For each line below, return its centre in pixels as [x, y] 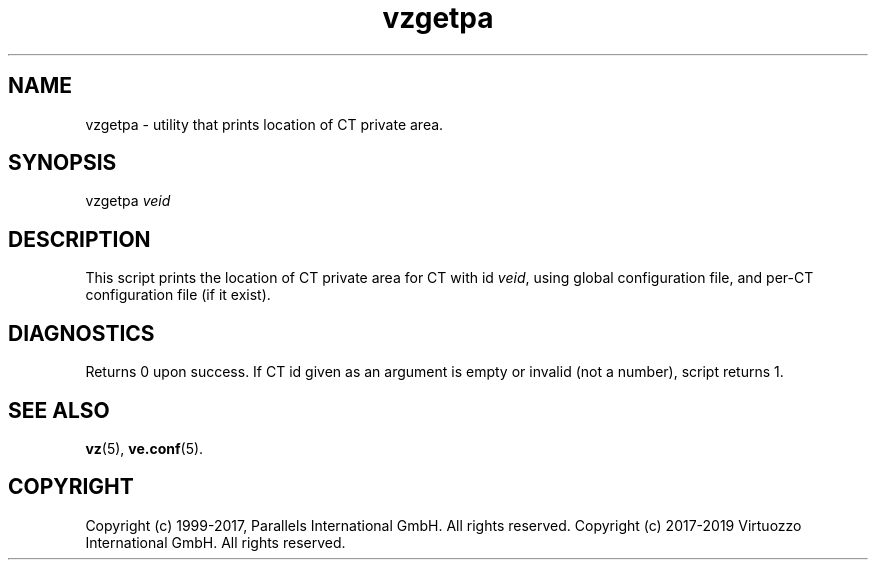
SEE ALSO [59, 410]
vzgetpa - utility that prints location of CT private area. [264, 124]
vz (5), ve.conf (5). [144, 448]
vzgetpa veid [128, 201]
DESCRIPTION [79, 239]
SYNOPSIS [62, 163]
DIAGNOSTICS [81, 333]
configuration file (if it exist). [178, 295]
